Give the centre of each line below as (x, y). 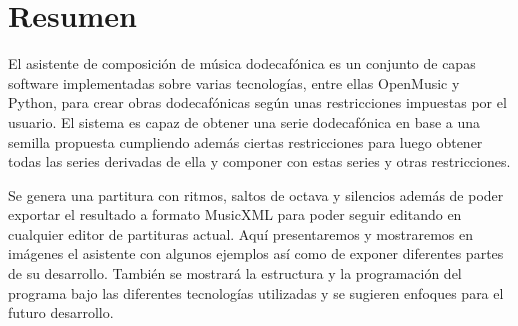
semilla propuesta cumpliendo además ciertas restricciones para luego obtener (245, 141)
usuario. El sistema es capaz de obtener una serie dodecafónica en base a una (244, 121)
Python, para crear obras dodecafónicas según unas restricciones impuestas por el (257, 102)
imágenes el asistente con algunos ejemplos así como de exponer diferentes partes (256, 253)
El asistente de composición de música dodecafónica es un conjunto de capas (242, 63)
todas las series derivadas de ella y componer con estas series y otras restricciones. (259, 161)
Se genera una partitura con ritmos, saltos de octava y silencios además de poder (256, 194)
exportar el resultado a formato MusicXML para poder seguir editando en (235, 214)
